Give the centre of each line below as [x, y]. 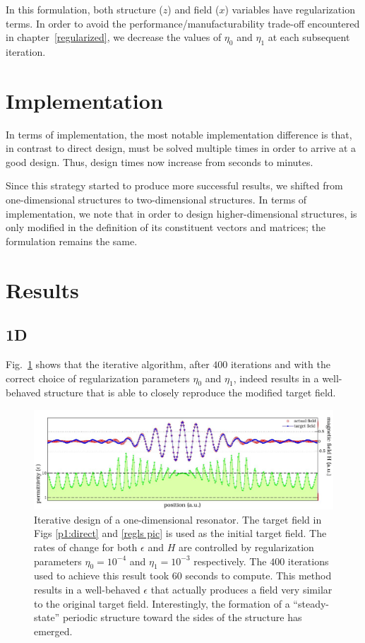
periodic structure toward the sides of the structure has [182, 617]
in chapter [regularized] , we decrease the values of [114, 37]
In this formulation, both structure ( [84, 9]
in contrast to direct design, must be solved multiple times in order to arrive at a [181, 148]
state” [47, 617]
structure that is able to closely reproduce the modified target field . [190, 393]
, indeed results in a [276, 378]
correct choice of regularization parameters [98, 378]
